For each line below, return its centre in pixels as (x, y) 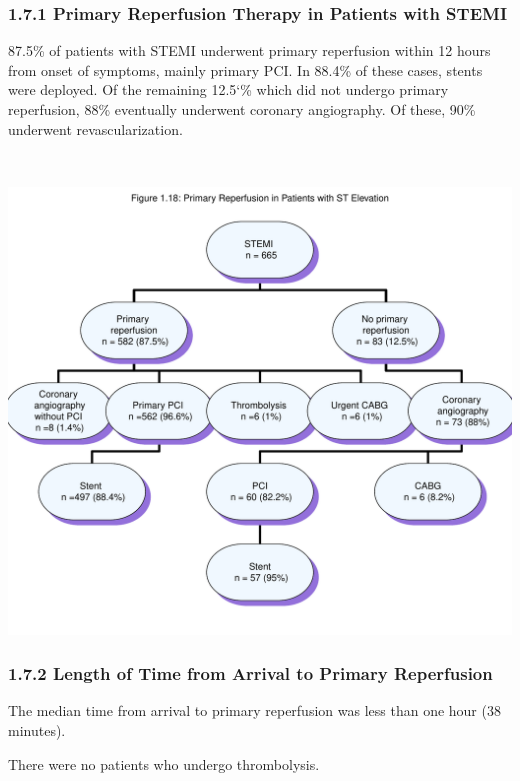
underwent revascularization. (95, 128)
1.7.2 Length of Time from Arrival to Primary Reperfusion (250, 673)
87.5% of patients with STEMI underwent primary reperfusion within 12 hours (249, 50)
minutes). (37, 730)
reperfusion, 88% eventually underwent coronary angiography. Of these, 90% (242, 109)
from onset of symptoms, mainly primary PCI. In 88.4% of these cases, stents (245, 69)
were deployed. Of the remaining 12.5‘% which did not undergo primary (228, 89)
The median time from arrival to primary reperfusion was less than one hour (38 (254, 710)
